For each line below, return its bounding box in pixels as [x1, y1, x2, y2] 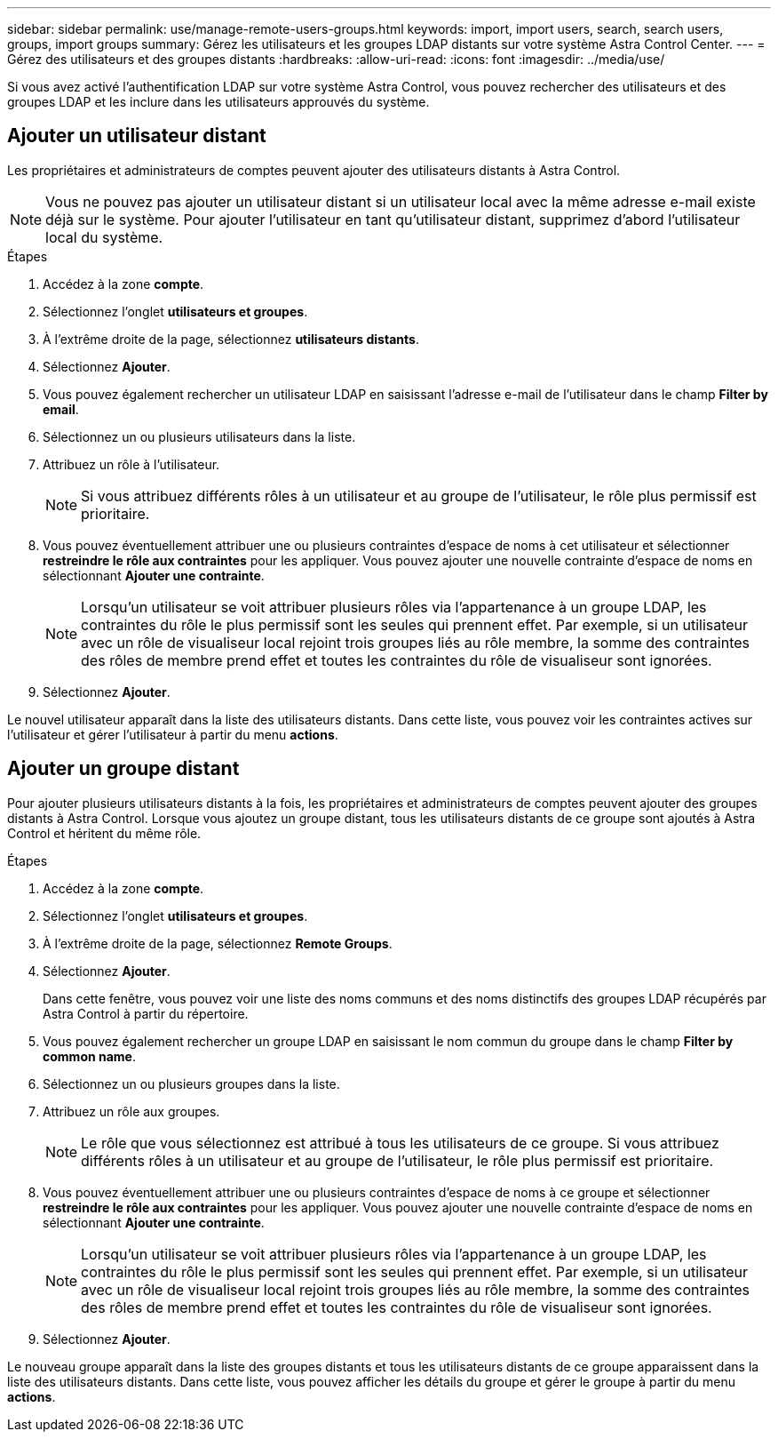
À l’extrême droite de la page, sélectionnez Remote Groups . [43, 935, 393, 951]
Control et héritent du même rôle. [7, 825, 202, 841]
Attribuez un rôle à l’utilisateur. [43, 456, 220, 472]
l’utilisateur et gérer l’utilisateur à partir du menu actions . [7, 726, 338, 742]
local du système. [45, 228, 163, 246]
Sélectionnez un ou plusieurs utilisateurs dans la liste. [43, 428, 356, 444]
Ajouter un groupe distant [7, 757, 240, 780]
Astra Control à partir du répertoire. [43, 1005, 249, 1021]
